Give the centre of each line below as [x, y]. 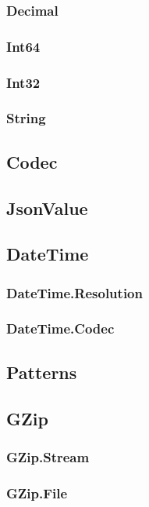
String [26, 118]
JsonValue [47, 208]
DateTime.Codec [60, 328]
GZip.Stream [48, 456]
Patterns [42, 372]
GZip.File [37, 492]
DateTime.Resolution [74, 292]
